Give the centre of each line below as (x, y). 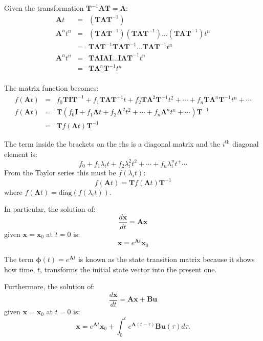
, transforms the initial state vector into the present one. (128, 269)
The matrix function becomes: (51, 88)
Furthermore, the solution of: (50, 286)
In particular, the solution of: (50, 209)
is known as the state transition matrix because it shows (166, 259)
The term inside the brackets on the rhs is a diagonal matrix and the (112, 143)
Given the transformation (44, 8)
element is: (21, 154)
